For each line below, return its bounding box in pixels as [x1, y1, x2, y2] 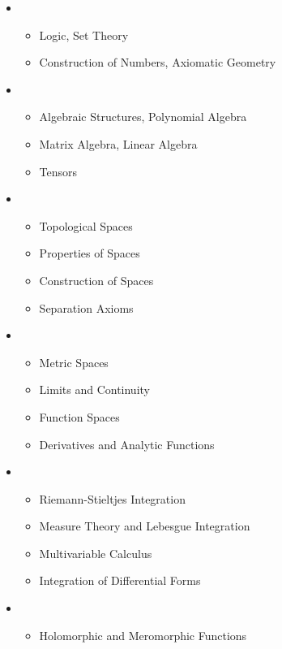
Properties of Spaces [39, 244, 140, 262]
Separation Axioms [39, 299, 134, 316]
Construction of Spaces [39, 271, 154, 288]
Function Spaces [39, 408, 120, 425]
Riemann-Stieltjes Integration [39, 490, 186, 507]
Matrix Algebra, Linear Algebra [39, 135, 198, 152]
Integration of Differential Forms [39, 572, 201, 589]
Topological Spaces [39, 217, 133, 234]
